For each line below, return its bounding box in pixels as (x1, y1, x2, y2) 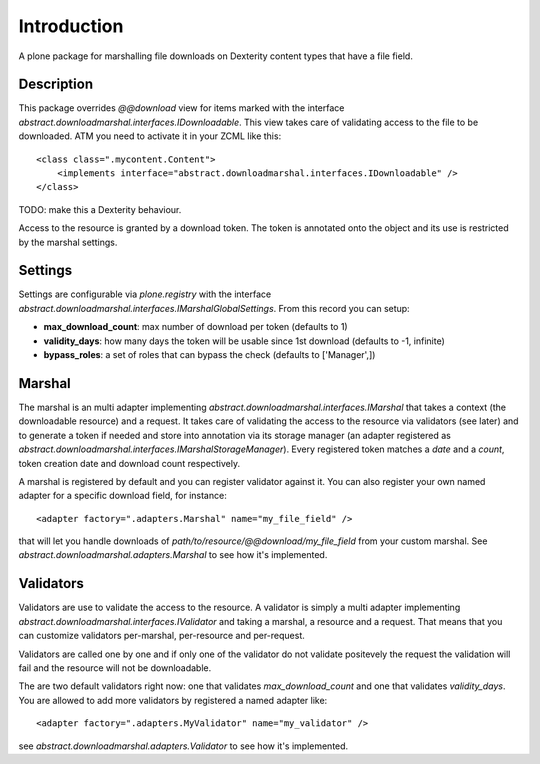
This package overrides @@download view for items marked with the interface (18, 102, 345, 114)
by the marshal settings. (18, 236, 118, 248)
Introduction (18, 15, 124, 37)
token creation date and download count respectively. (18, 457, 240, 469)
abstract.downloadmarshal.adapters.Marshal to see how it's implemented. (18, 549, 328, 561)
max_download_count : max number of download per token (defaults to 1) (43, 321, 349, 333)
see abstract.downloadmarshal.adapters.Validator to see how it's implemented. (18, 740, 349, 752)
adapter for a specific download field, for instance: (18, 490, 227, 502)
